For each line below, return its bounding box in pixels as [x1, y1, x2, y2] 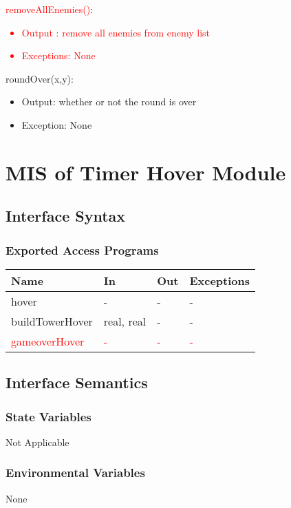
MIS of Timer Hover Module [6, 158, 286, 186]
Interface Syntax [6, 205, 126, 226]
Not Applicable [6, 434, 69, 449]
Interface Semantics [6, 372, 148, 393]
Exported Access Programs [6, 241, 159, 258]
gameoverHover [11, 332, 85, 349]
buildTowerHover [11, 313, 93, 329]
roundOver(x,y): [6, 71, 74, 85]
